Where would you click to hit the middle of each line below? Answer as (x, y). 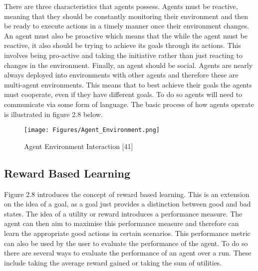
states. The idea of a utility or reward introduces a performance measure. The (123, 213)
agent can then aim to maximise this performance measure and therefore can (122, 223)
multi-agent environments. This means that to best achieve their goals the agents (128, 84)
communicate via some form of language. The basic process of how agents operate (129, 104)
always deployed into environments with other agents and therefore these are (121, 75)
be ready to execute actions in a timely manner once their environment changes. (127, 26)
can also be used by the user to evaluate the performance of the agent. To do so (126, 243)
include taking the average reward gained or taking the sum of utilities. (113, 262)
